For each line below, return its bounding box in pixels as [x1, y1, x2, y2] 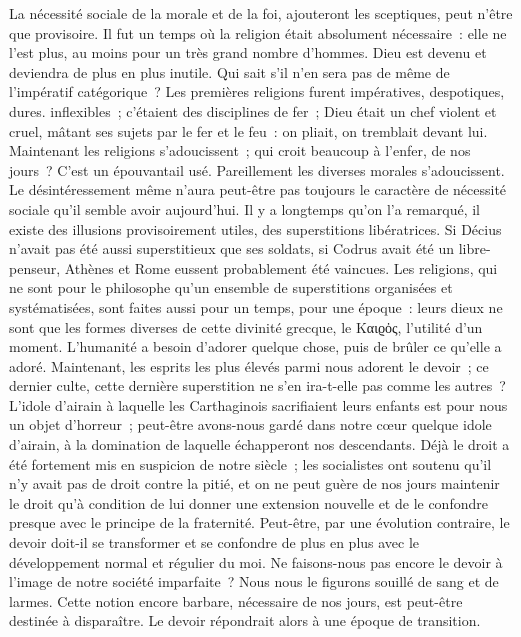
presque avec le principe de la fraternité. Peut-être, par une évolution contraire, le [9, 512, 510, 533]
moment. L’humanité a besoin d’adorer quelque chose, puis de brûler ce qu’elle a [9, 336, 502, 357]
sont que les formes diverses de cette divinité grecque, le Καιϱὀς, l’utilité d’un [9, 316, 483, 337]
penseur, [9, 257, 61, 278]
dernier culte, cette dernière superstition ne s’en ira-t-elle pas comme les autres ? [9, 375, 506, 396]
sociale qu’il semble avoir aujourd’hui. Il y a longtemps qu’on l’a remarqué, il [9, 198, 480, 219]
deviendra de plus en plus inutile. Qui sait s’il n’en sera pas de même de [9, 61, 450, 82]
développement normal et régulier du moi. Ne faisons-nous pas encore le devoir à [9, 551, 503, 572]
